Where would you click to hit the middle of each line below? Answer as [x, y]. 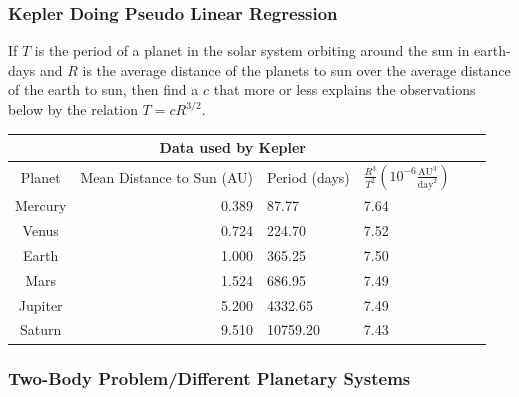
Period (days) [308, 176]
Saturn [41, 329]
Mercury [41, 205]
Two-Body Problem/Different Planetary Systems [209, 378]
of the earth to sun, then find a [103, 89]
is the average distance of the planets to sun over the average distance [296, 69]
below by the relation [73, 109]
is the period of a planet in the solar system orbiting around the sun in [252, 50]
